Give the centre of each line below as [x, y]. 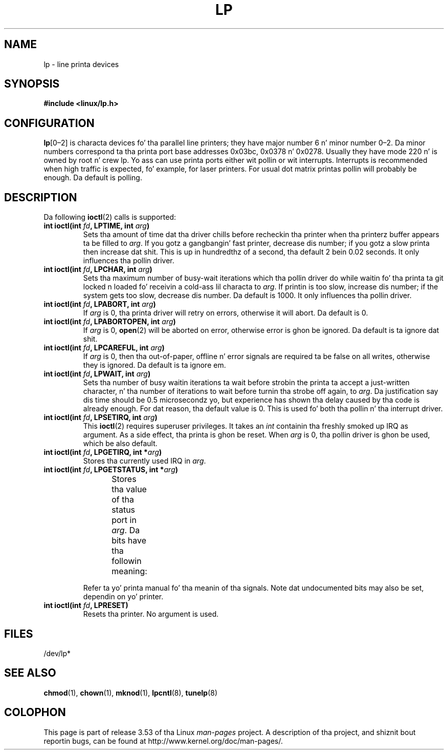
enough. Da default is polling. [93, 178]
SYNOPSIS [32, 84]
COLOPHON [35, 713]
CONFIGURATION [49, 123]
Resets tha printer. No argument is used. [151, 614]
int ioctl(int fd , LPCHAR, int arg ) [98, 269]
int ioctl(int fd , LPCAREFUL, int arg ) [104, 348]
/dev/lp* [57, 653]
